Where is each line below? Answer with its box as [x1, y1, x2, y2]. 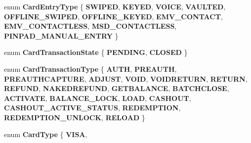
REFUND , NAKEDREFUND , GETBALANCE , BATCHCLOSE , [4, 83, 229, 94]
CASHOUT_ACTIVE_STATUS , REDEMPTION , [4, 102, 181, 113]
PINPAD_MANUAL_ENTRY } [4, 30, 119, 41]
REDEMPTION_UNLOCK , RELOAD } [4, 112, 145, 122]
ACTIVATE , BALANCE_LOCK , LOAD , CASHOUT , [4, 93, 191, 103]
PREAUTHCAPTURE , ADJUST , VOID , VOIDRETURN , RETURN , [4, 73, 248, 84]
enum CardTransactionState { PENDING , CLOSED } [4, 47, 188, 57]
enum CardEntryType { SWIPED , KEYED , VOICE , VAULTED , [4, 1, 226, 11]
